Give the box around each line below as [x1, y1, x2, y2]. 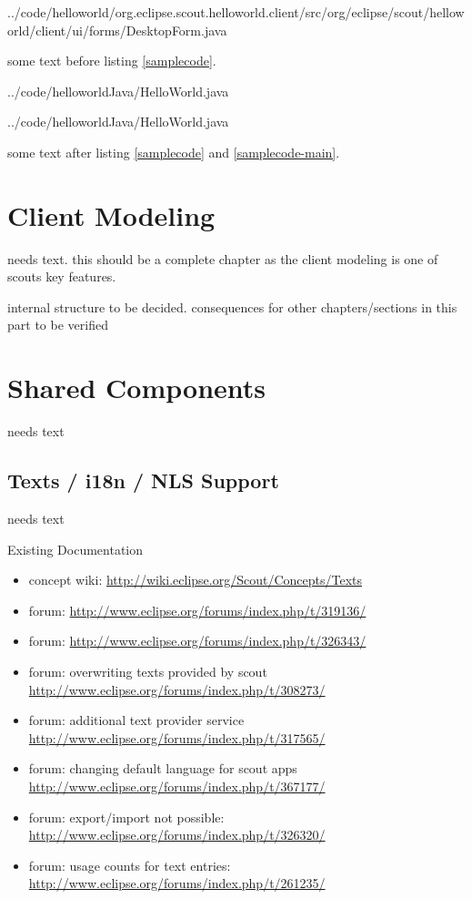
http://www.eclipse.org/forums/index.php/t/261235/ [28, 873, 326, 893]
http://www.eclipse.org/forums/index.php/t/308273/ [28, 679, 326, 699]
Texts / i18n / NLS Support [7, 466, 279, 495]
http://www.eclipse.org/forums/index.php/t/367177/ [28, 776, 326, 795]
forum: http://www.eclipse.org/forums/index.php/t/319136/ [28, 600, 367, 619]
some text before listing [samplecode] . [7, 51, 216, 70]
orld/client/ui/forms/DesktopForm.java [7, 20, 227, 39]
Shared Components [7, 369, 266, 406]
